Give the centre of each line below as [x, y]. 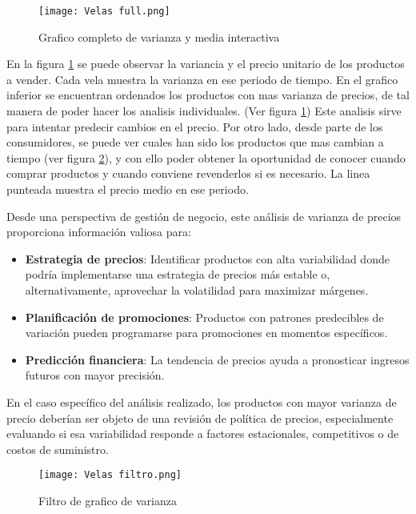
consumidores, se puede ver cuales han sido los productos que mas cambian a [195, 142]
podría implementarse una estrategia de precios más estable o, [178, 274]
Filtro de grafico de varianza [108, 500]
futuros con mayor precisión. [95, 375]
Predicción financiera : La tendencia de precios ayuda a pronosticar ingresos [217, 359]
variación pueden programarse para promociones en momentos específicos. [206, 333]
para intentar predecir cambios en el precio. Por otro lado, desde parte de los [195, 126]
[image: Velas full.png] [104, 11]
